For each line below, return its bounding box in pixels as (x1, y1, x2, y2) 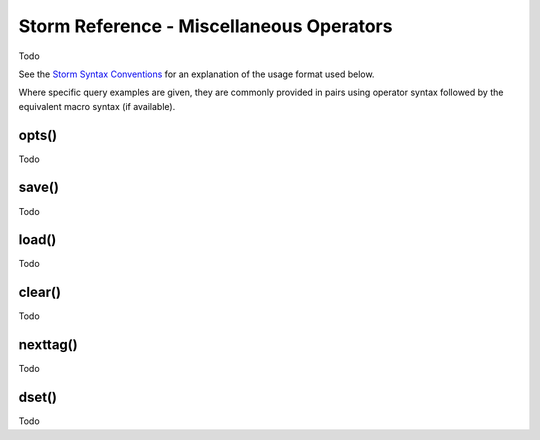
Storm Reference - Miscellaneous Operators (18, 15, 393, 37)
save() (18, 179, 60, 196)
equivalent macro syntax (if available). (18, 100, 176, 112)
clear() (18, 284, 62, 301)
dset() (18, 389, 58, 406)
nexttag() (18, 336, 79, 354)
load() (18, 231, 57, 249)
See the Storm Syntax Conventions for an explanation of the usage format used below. (18, 68, 375, 80)
